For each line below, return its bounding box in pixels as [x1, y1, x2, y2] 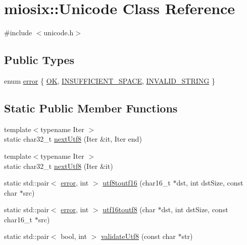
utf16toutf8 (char [103, 204, 156, 215]
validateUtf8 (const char [101, 231, 176, 241]
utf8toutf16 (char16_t [103, 177, 171, 188]
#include [4, 27, 32, 38]
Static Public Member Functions [4, 100, 178, 115]
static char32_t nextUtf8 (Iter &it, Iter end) [4, 134, 142, 144]
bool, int [61, 231, 87, 241]
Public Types [4, 52, 75, 68]
